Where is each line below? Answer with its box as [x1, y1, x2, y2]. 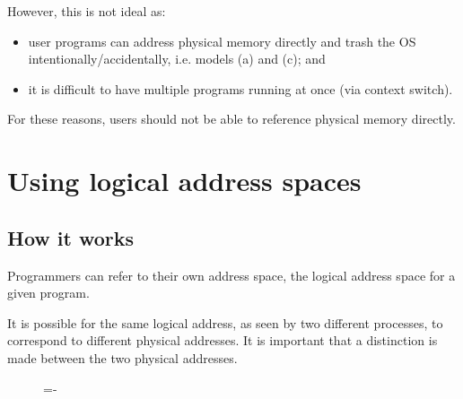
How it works [7, 223, 135, 251]
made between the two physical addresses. [7, 348, 238, 367]
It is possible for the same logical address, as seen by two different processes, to [7, 313, 443, 332]
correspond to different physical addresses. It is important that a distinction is [7, 331, 438, 350]
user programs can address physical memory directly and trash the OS [28, 31, 416, 50]
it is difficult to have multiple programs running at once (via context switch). [28, 79, 453, 98]
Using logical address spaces [7, 162, 362, 199]
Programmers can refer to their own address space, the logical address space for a [7, 265, 456, 284]
